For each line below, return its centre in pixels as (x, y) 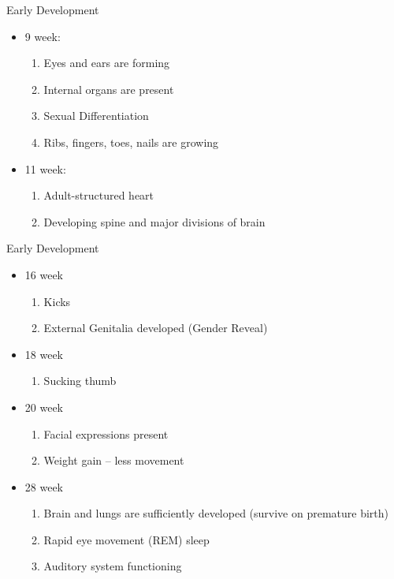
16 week (44, 274)
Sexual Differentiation (96, 116)
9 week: (43, 36)
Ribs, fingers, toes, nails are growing (131, 142)
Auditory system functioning (113, 566)
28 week (44, 486)
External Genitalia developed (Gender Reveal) (156, 328)
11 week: (45, 168)
